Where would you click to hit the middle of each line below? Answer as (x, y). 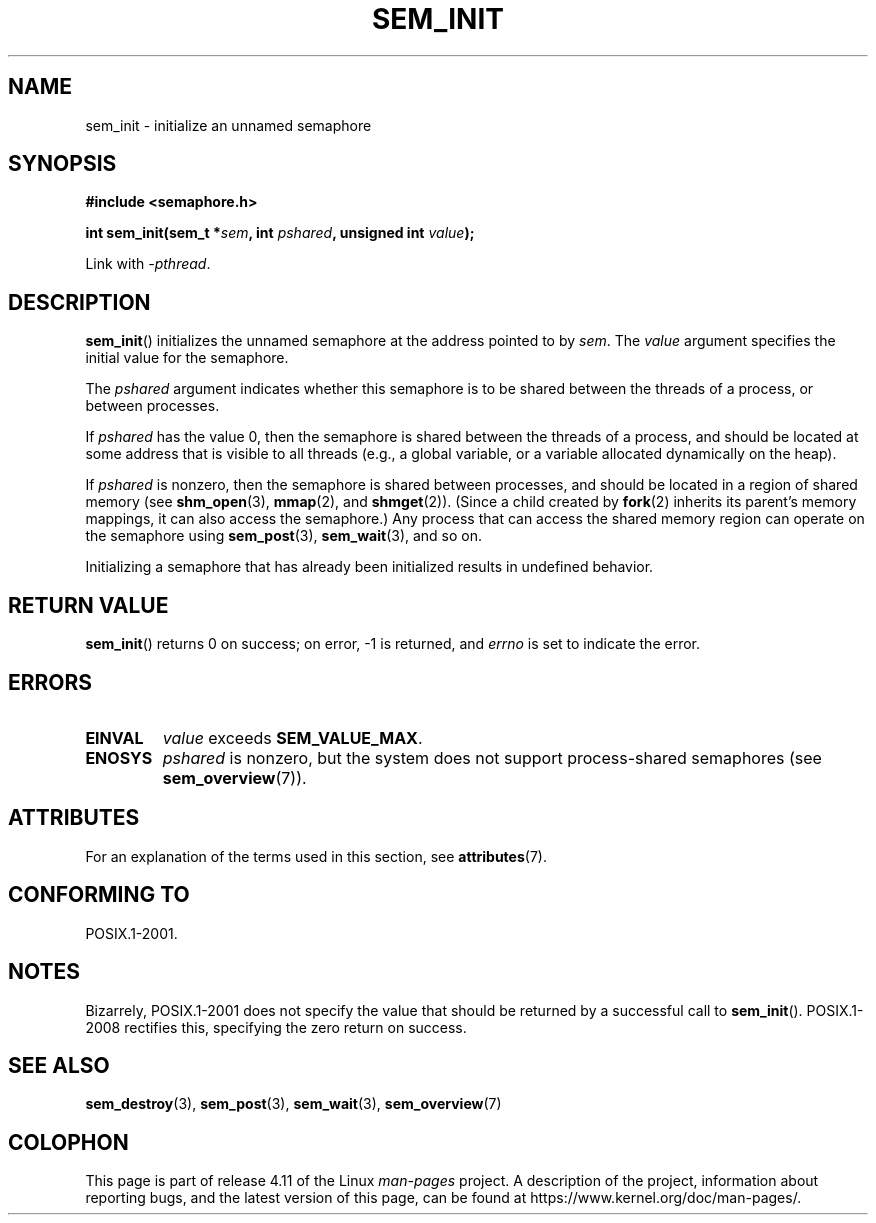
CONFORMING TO (99, 895)
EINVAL (114, 737)
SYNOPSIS (62, 164)
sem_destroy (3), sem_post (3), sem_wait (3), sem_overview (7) (293, 1104)
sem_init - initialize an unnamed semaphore (228, 125)
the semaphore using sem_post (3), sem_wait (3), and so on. (284, 536)
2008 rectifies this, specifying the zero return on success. (276, 1027)
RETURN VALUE (88, 605)
